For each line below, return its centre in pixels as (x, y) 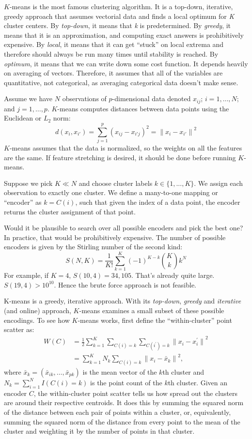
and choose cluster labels (116, 183)
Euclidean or (23, 118)
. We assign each (219, 183)
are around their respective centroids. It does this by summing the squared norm (124, 402)
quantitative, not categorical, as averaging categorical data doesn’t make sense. (121, 82)
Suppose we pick (28, 183)
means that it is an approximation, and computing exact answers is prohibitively (124, 35)
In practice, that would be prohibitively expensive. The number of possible (115, 237)
